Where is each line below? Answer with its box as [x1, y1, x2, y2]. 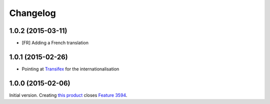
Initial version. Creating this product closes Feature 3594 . [9, 92, 127, 98]
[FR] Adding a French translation [21, 40, 89, 46]
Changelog [9, 7, 56, 18]
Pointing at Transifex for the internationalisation [21, 65, 119, 72]
